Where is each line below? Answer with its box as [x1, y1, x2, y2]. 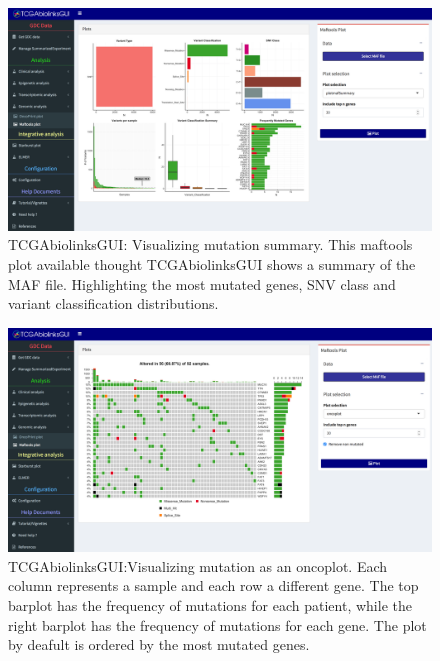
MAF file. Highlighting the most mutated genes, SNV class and [8, 273, 396, 294]
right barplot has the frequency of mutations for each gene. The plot [8, 614, 427, 635]
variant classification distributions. [8, 293, 219, 314]
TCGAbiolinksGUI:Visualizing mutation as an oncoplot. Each [8, 555, 388, 576]
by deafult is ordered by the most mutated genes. [8, 634, 310, 655]
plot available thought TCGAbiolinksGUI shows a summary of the [8, 253, 416, 274]
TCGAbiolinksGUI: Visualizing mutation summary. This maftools [8, 234, 413, 255]
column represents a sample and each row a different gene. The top [8, 575, 419, 596]
